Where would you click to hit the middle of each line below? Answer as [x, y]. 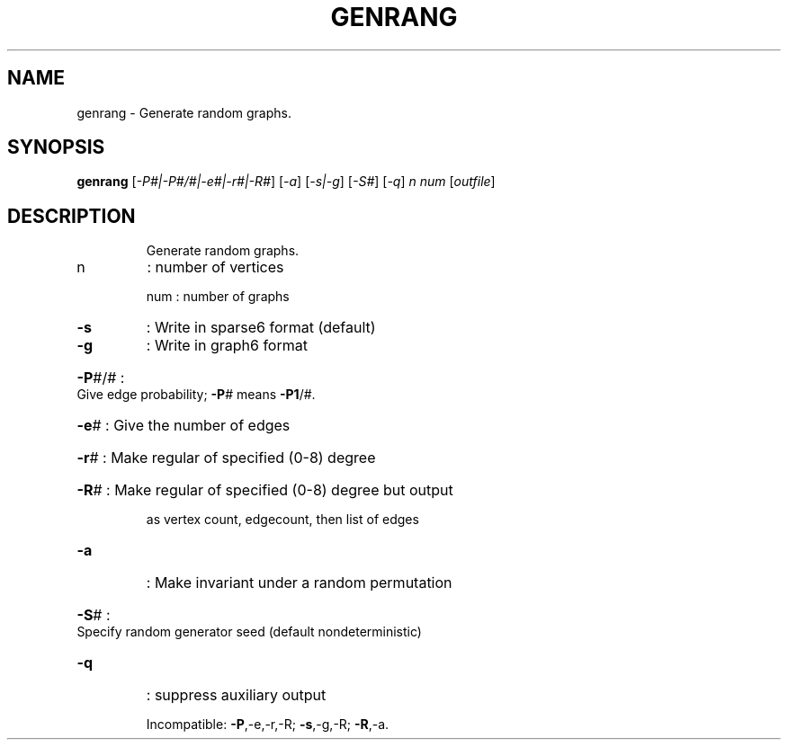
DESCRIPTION [72, 216]
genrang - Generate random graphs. [184, 112]
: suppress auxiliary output [236, 695]
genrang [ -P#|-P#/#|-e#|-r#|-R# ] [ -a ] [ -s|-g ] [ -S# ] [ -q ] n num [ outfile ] [286, 182]
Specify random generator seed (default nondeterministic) [249, 632]
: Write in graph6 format [227, 346]
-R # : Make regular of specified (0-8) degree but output [265, 490]
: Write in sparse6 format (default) [261, 328]
